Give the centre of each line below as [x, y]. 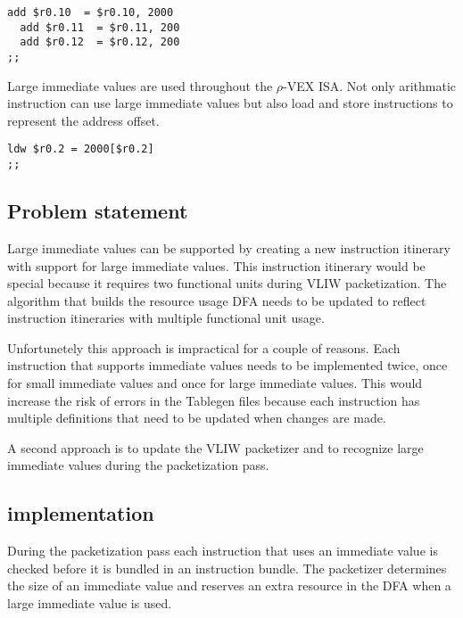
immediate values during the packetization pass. [138, 465]
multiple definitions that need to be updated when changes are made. [197, 418]
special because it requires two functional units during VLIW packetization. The [227, 283]
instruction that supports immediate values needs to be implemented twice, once [227, 365]
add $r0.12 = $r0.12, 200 [100, 42]
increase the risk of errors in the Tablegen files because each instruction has [214, 400]
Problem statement [98, 211]
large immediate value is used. [90, 603]
